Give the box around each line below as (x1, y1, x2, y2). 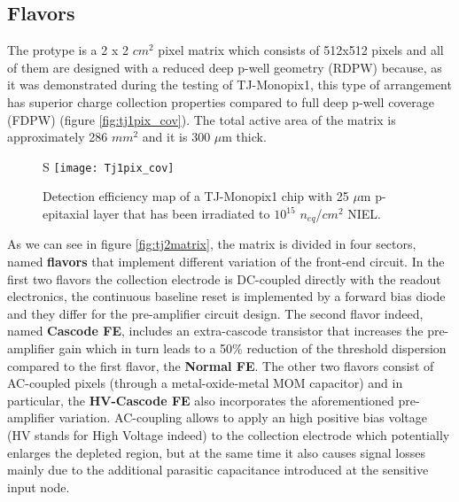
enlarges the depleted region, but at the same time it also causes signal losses (7, 443, 426, 461)
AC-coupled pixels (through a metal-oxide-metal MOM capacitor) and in (7, 374, 403, 392)
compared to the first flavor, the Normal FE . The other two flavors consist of (7, 356, 434, 375)
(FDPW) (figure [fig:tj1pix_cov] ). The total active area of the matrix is (7, 110, 396, 128)
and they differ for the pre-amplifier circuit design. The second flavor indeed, (7, 304, 424, 322)
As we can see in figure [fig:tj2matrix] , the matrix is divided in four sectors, (7, 235, 416, 253)
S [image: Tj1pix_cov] (43, 157, 175, 175)
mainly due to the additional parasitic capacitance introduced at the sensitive (7, 460, 429, 479)
